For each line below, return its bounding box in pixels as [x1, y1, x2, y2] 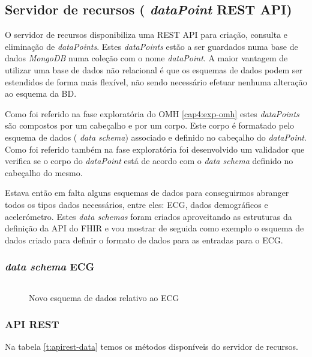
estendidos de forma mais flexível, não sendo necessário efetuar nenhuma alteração [5, 75, 307, 88]
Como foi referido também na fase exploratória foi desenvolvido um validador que [5, 142, 305, 155]
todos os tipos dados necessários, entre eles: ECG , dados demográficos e [5, 198, 268, 210]
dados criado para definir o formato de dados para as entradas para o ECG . [5, 233, 283, 246]
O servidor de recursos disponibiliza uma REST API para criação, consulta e [5, 28, 288, 41]
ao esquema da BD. [5, 87, 77, 100]
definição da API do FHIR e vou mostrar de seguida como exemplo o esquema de [5, 222, 304, 234]
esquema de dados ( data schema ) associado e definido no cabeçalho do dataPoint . [5, 130, 307, 143]
